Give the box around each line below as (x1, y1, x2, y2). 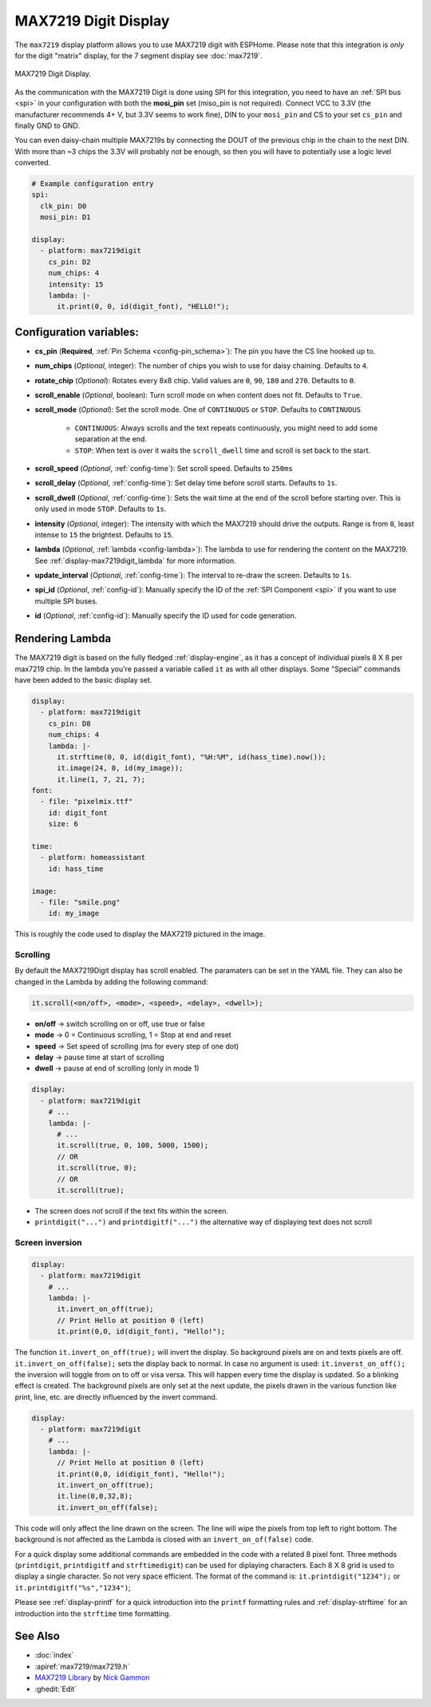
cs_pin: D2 (48, 257, 91, 267)
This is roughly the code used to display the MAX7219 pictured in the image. (14, 929, 266, 939)
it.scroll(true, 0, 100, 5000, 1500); (57, 1141, 209, 1150)
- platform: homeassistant (40, 853, 146, 862)
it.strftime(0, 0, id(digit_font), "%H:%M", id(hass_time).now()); (57, 752, 326, 762)
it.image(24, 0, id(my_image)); (57, 763, 184, 773)
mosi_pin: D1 (40, 212, 91, 222)
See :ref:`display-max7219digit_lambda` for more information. (34, 556, 237, 565)
